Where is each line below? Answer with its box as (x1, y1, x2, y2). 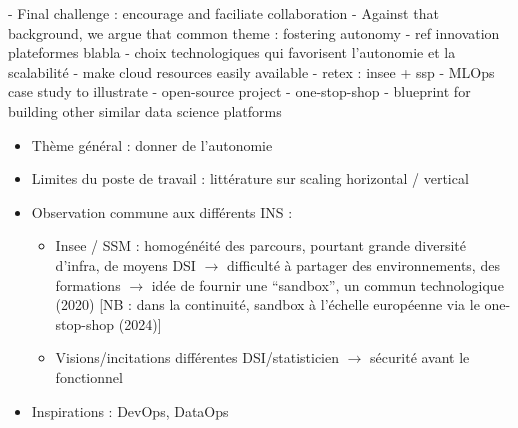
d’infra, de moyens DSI (55, 254, 196, 275)
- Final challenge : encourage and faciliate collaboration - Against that (8, 3, 439, 23)
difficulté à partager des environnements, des (226, 254, 500, 275)
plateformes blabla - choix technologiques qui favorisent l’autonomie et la (8, 42, 456, 63)
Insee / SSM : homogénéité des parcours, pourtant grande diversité (55, 235, 466, 256)
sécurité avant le (370, 347, 470, 368)
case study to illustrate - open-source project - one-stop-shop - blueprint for (8, 81, 471, 102)
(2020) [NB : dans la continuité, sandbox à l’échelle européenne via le (55, 294, 480, 315)
